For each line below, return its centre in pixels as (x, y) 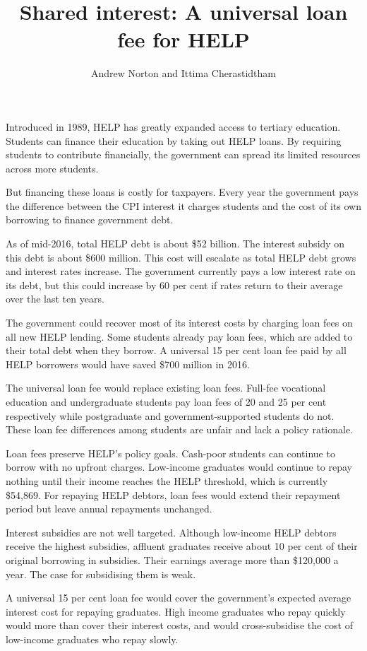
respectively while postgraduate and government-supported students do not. (170, 415)
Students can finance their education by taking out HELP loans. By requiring (174, 140)
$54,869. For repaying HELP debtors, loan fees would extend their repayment (173, 494)
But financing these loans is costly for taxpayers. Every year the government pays (182, 192)
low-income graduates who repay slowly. (92, 639)
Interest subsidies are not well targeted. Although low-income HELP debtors (171, 532)
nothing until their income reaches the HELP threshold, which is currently (167, 480)
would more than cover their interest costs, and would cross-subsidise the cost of (179, 625)
